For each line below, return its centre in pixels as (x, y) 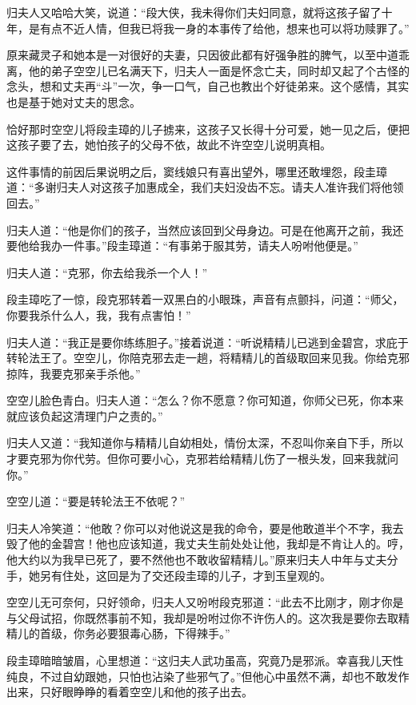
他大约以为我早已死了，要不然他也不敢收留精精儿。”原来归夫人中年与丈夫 (197, 560)
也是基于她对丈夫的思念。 (74, 101)
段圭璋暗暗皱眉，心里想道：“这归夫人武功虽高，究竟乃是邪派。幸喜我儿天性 (205, 660)
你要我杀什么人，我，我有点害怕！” (99, 314)
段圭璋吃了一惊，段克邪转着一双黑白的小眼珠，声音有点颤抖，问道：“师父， (205, 299)
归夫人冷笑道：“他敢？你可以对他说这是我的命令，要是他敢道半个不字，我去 (205, 528)
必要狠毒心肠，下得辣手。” (163, 633)
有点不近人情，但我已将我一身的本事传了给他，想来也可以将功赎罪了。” (224, 28)
